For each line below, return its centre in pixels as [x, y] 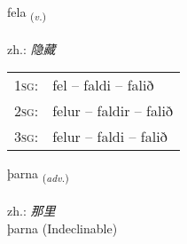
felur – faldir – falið [113, 111]
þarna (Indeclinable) [62, 228]
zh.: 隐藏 [31, 48]
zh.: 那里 [31, 211]
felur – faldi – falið [110, 137]
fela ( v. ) [27, 13]
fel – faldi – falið [103, 85]
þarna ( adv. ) [38, 175]
